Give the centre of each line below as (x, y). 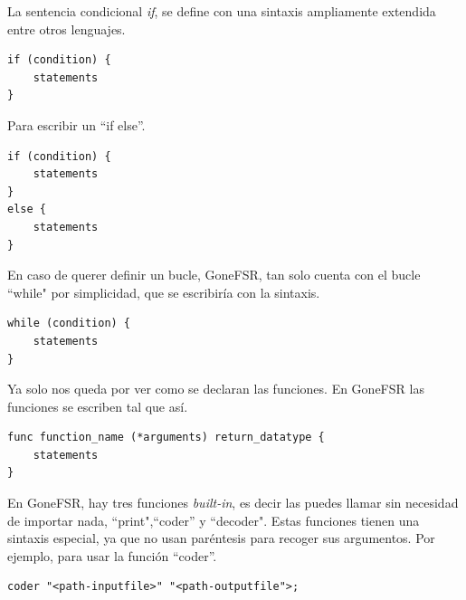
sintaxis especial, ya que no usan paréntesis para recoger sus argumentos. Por (221, 538)
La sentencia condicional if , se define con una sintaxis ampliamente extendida (222, 11)
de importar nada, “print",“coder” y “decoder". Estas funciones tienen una (214, 520)
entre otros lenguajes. (67, 29)
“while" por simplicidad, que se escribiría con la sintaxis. (164, 292)
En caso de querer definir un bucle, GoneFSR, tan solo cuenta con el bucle (214, 275)
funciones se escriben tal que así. (98, 406)
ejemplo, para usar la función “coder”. (112, 555)
